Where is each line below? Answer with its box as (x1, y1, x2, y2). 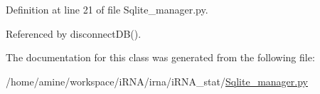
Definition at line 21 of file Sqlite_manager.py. (6, 2, 208, 16)
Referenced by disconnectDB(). (6, 26, 142, 41)
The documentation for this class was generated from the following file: (6, 50, 315, 65)
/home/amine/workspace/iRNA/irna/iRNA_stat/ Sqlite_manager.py (6, 73, 308, 88)
